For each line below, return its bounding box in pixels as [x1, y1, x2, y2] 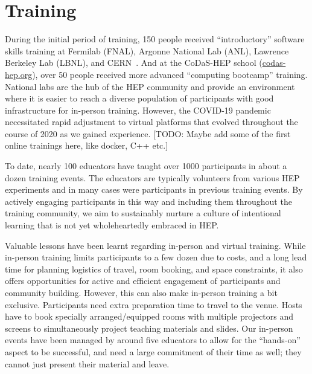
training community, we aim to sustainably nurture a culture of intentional [5, 207, 281, 219]
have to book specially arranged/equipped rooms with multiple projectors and [5, 310, 294, 323]
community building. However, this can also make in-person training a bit [5, 286, 278, 298]
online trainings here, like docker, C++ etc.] [5, 139, 168, 152]
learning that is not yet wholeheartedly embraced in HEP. [5, 219, 219, 231]
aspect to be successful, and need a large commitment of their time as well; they [5, 345, 302, 358]
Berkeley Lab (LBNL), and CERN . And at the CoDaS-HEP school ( [5, 56, 263, 69]
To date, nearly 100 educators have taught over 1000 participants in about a [5, 160, 287, 172]
